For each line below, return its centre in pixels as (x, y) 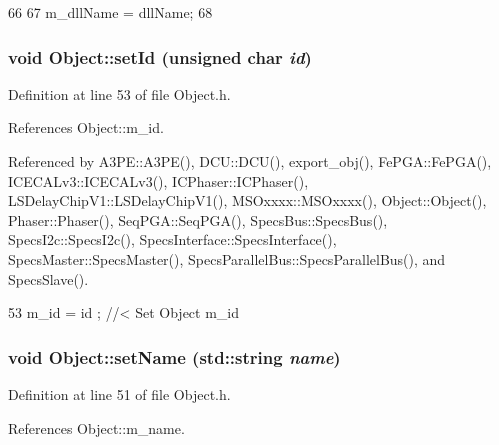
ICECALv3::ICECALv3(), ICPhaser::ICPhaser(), (158, 180)
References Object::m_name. (96, 427)
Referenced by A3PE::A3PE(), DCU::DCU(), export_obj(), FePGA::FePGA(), (250, 161)
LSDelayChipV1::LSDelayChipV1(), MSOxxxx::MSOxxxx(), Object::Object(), (247, 200)
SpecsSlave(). (48, 278)
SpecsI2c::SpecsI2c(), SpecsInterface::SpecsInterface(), (172, 239)
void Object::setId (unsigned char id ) (160, 56)
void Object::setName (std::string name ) (174, 356)
